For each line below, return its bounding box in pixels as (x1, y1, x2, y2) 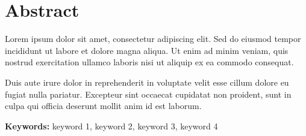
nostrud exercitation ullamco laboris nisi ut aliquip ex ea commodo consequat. (5, 56, 294, 68)
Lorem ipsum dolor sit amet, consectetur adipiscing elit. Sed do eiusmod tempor (5, 32, 301, 45)
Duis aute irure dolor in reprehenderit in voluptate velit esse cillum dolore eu (5, 75, 289, 88)
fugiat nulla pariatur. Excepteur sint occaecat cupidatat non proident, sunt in (5, 87, 292, 100)
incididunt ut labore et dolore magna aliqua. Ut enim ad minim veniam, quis (5, 44, 289, 56)
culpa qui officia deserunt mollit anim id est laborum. (5, 99, 202, 112)
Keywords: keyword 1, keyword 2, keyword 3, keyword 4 (5, 119, 218, 132)
